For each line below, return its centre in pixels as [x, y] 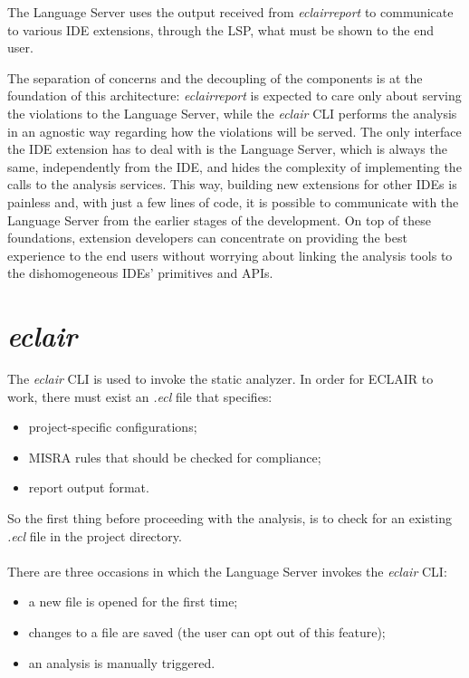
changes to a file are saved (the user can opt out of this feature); [207, 631]
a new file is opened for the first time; [133, 602]
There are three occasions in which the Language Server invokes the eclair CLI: [227, 571]
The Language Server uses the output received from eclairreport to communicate [230, 12]
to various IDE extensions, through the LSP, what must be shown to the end [221, 29]
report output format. [89, 487]
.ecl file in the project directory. [95, 535]
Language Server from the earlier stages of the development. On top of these [220, 220]
